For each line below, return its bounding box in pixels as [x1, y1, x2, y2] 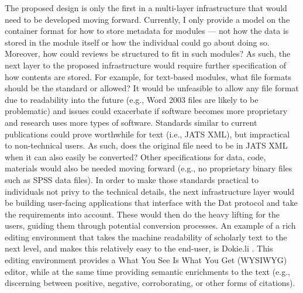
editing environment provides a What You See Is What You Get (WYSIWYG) [5, 254, 287, 266]
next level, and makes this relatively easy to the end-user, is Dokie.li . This [5, 242, 273, 254]
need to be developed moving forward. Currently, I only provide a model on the [5, 13, 290, 25]
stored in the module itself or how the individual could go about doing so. [5, 36, 270, 48]
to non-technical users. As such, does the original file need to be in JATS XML [5, 139, 288, 151]
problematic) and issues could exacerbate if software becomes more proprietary [5, 105, 288, 117]
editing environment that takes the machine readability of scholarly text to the [5, 230, 287, 243]
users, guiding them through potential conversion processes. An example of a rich [5, 219, 296, 232]
